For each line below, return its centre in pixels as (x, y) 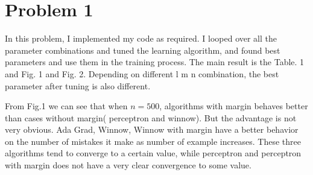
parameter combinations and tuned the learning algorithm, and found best (143, 50)
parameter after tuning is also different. (78, 85)
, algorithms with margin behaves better (234, 106)
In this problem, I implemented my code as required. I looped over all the (141, 38)
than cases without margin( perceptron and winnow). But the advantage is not (151, 117)
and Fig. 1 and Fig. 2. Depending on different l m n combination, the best (142, 73)
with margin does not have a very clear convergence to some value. (128, 165)
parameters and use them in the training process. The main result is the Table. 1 (155, 62)
